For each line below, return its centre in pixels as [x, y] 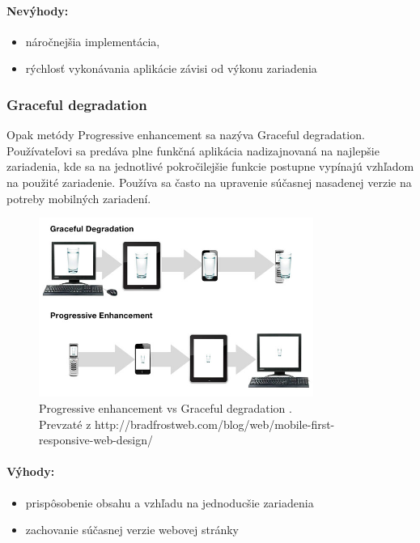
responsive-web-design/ [96, 440]
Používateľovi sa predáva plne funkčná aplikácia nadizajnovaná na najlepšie [193, 150]
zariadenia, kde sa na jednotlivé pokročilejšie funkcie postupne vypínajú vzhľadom [210, 166]
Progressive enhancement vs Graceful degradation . [165, 408]
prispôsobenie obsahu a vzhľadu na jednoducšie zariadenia [170, 502]
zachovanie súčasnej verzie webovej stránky [132, 530]
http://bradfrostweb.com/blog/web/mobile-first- [215, 424]
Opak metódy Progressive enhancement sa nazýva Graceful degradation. [186, 135]
